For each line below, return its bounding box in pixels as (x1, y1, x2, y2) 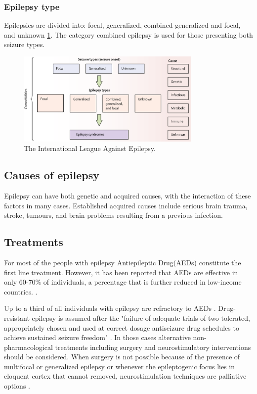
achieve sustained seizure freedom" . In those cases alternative (4, 332, 191, 343)
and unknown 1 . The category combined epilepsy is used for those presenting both (4, 29, 253, 40)
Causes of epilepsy (4, 167, 99, 183)
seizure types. (4, 39, 45, 49)
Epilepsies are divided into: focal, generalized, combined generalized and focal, (4, 20, 241, 30)
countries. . (4, 286, 38, 296)
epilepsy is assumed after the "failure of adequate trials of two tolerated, (32, 312, 250, 323)
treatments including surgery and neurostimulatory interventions (55, 342, 251, 352)
